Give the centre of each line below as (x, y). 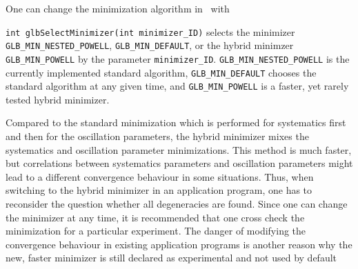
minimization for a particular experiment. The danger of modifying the (156, 231)
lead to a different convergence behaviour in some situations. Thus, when (160, 176)
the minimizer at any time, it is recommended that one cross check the (155, 217)
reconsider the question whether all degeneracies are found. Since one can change (177, 204)
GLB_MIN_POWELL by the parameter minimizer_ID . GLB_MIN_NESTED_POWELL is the (178, 58)
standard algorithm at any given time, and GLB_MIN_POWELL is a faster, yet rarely (177, 86)
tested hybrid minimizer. (58, 99)
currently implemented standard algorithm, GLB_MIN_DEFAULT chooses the (161, 72)
